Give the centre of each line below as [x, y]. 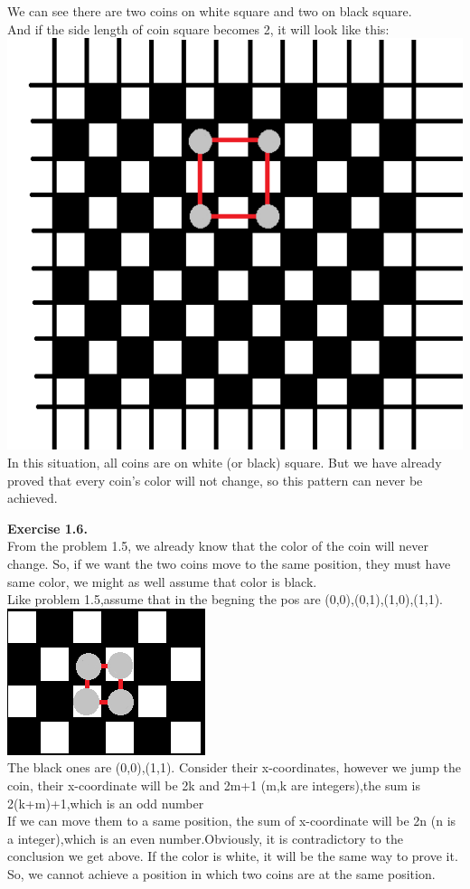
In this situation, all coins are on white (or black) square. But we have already [225, 463]
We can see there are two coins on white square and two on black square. [210, 11]
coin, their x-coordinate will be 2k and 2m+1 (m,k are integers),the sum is [214, 785]
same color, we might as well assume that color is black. [162, 581]
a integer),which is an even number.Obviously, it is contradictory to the [205, 838]
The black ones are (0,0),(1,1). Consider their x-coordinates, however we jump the [235, 767]
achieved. [33, 498]
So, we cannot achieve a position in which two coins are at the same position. [221, 873]
